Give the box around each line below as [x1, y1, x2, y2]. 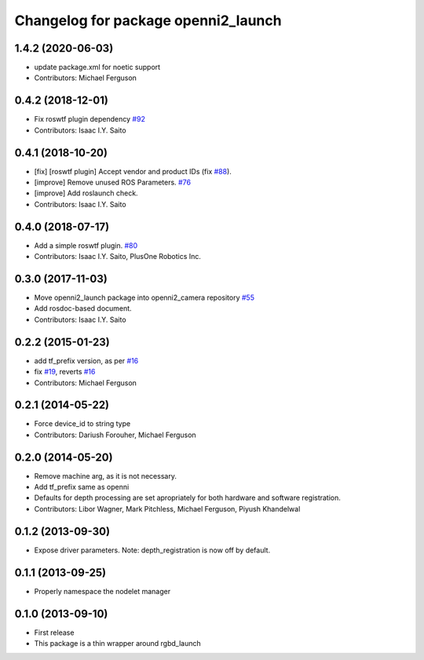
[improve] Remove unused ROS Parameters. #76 [34, 177, 192, 188]
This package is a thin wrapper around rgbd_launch [34, 638, 201, 647]
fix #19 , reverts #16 [34, 367, 96, 377]
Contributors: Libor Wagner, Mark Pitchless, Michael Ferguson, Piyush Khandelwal [34, 504, 301, 513]
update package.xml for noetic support [34, 63, 161, 72]
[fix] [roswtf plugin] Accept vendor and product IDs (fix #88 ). [34, 166, 232, 176]
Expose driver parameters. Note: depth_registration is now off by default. [34, 545, 271, 555]
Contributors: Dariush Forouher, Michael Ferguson [34, 430, 196, 439]
